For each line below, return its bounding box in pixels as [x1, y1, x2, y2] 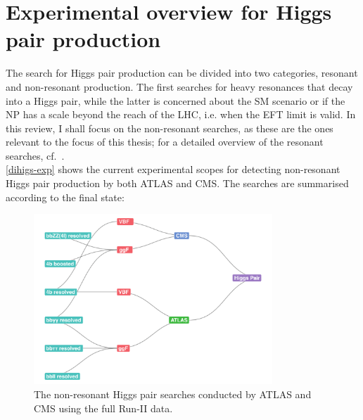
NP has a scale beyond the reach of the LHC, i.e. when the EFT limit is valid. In [6, 107, 356, 122]
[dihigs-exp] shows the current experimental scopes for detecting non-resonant [6, 162, 340, 177]
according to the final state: [6, 189, 125, 204]
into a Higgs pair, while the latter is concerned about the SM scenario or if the [6, 93, 345, 108]
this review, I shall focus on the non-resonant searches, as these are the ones [6, 120, 333, 135]
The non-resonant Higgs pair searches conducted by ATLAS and [34, 386, 312, 401]
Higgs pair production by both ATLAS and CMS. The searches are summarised [6, 176, 349, 191]
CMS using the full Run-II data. [34, 400, 173, 415]
